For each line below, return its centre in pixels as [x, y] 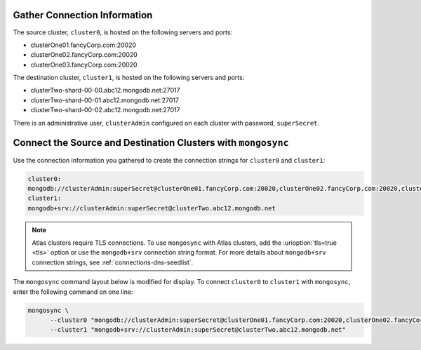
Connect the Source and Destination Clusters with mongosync [151, 143]
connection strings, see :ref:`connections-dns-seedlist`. [113, 262]
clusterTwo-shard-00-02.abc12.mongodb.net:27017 [105, 110]
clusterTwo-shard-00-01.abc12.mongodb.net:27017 [105, 100]
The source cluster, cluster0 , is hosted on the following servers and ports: [123, 32]
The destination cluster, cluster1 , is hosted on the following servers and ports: [129, 78]
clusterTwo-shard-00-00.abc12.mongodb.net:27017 [105, 90]
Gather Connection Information [83, 15]
